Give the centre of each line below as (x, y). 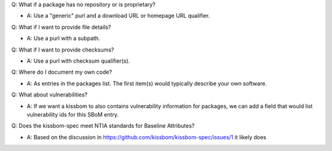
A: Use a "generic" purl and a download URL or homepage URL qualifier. (118, 16)
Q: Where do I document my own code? (62, 72)
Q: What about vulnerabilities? (49, 95)
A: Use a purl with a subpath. (64, 38)
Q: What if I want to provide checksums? (63, 50)
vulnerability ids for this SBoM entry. (73, 114)
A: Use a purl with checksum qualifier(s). (78, 61)
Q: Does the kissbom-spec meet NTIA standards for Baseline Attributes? (103, 126)
